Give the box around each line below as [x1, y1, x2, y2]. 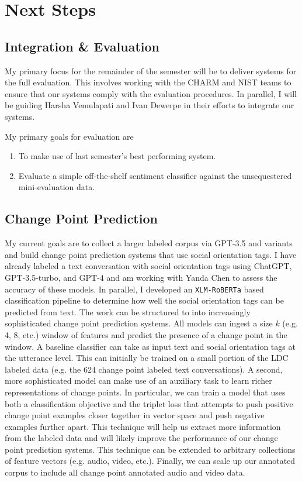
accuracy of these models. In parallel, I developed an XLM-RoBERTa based [5, 283, 264, 295]
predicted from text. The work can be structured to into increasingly [5, 305, 251, 318]
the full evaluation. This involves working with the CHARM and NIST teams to [5, 76, 291, 88]
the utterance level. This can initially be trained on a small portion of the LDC [5, 352, 289, 364]
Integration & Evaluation [5, 37, 160, 55]
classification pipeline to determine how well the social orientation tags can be [5, 294, 284, 307]
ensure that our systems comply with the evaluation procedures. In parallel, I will [5, 87, 297, 99]
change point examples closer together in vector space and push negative [5, 409, 265, 421]
